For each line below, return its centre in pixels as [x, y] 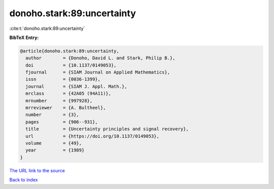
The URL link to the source [37, 170]
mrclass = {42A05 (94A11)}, [68, 93]
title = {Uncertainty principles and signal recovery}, [107, 129]
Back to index [24, 180]
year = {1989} [55, 150]
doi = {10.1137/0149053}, [71, 65]
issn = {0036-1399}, [63, 79]
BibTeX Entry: [24, 37]
